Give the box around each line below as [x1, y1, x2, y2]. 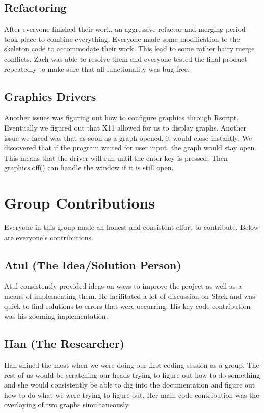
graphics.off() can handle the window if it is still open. [4, 162, 174, 173]
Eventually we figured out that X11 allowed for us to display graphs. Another [4, 122, 247, 133]
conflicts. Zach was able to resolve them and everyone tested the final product [4, 53, 247, 64]
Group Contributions [4, 192, 155, 213]
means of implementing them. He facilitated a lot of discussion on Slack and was [4, 291, 255, 301]
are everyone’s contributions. [4, 231, 93, 242]
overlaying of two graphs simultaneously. [4, 399, 130, 410]
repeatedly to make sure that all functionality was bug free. [4, 63, 190, 74]
